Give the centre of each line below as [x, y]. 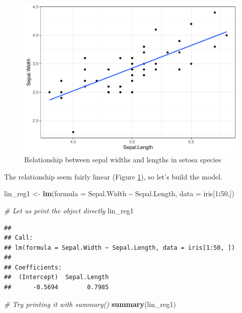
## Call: [19, 238]
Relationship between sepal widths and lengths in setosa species [123, 160]
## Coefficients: [33, 267]
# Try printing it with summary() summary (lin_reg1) [90, 304]
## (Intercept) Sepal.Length [56, 277]
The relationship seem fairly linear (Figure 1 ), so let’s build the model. [113, 176]
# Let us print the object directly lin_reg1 [69, 210]
